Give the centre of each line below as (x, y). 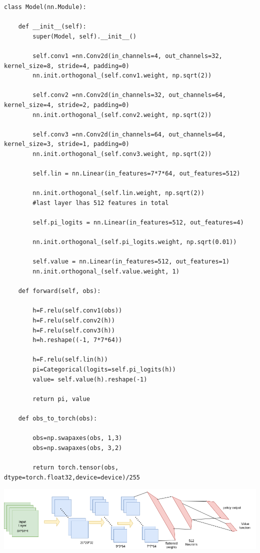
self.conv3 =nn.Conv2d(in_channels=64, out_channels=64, (129, 134)
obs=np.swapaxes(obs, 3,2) (77, 448)
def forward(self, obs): (59, 291)
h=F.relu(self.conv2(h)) (74, 320)
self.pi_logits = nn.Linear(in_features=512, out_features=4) (138, 223)
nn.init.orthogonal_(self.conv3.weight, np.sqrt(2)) (122, 154)
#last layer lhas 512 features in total (101, 203)
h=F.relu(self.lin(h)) (70, 360)
